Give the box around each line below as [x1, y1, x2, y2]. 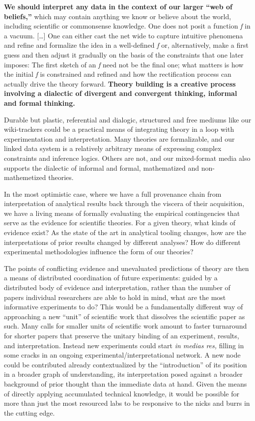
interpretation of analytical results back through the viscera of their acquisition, [4, 198, 245, 209]
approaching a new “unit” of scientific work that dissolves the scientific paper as [4, 311, 245, 321]
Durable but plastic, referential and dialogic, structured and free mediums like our [4, 114, 252, 124]
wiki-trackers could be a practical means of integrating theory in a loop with [4, 124, 234, 134]
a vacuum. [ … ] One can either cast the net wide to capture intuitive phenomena [4, 30, 243, 40]
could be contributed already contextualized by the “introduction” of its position [4, 359, 247, 369]
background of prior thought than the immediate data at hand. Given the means [4, 378, 247, 389]
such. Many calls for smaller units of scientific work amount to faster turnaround [4, 321, 247, 331]
